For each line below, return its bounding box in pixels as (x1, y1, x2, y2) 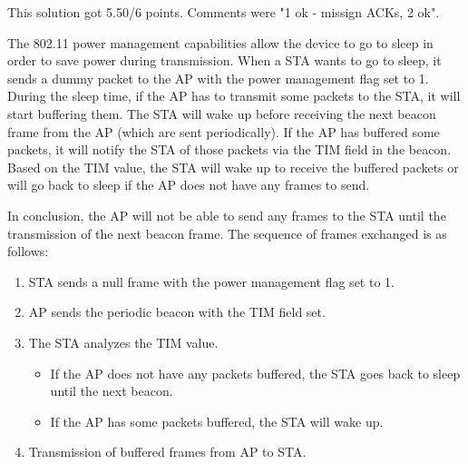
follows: (7, 242, 49, 261)
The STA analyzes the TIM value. (28, 332, 219, 351)
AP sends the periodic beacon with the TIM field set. (28, 302, 326, 321)
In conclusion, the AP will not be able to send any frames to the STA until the (7, 205, 446, 224)
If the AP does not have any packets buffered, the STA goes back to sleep (50, 363, 461, 382)
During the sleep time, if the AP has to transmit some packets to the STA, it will (7, 86, 461, 105)
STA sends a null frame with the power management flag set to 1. (28, 271, 395, 291)
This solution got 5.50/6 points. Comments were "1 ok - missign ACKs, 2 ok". (7, 3, 440, 21)
